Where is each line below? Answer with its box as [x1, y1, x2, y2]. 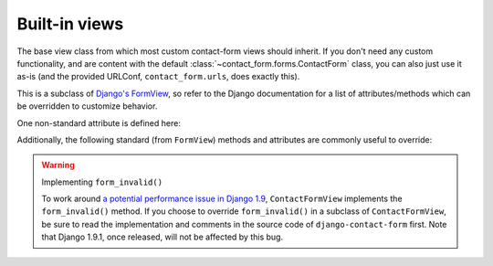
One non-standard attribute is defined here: [16, 117, 182, 128]
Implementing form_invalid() [41, 176, 163, 187]
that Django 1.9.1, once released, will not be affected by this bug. [41, 231, 283, 242]
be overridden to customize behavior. [16, 101, 158, 112]
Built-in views [16, 14, 124, 34]
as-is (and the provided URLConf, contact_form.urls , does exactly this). [16, 71, 300, 82]
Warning [41, 160, 75, 171]
